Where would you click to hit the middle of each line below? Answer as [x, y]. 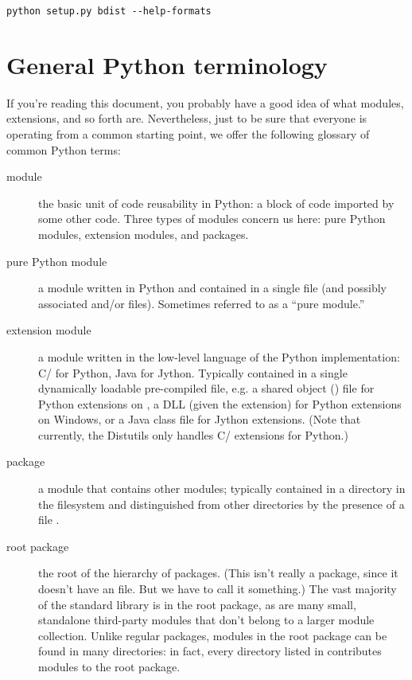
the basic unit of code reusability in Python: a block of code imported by [216, 203]
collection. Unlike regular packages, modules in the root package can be [213, 635]
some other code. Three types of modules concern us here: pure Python [212, 219]
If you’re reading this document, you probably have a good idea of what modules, [205, 102]
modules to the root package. [109, 666]
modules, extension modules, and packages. [144, 234]
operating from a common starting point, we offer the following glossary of [188, 133]
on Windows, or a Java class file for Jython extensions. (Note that [200, 419]
